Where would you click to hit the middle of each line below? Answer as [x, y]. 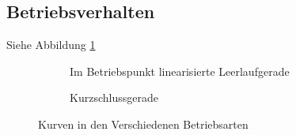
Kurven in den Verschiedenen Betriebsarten [143, 124]
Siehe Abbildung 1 [51, 45]
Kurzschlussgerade [114, 97]
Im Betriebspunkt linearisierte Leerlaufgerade [180, 71]
